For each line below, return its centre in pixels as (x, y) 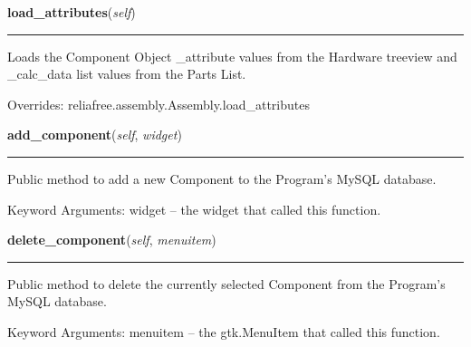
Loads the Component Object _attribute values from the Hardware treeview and (232, 56)
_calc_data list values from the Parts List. (127, 74)
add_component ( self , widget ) (95, 135)
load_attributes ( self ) (72, 12)
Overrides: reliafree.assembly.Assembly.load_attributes (159, 104)
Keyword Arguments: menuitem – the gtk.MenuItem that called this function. (224, 331)
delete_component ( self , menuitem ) (112, 240)
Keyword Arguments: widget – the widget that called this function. (194, 209)
